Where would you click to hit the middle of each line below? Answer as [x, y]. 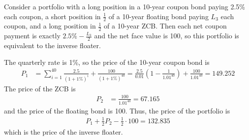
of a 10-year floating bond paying [158, 16]
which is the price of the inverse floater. [63, 131]
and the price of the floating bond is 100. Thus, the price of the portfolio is [117, 110]
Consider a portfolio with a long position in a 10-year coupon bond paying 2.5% [124, 6]
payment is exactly [32, 36]
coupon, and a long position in [50, 26]
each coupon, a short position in [52, 16]
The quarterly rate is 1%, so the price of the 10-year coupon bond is [107, 62]
